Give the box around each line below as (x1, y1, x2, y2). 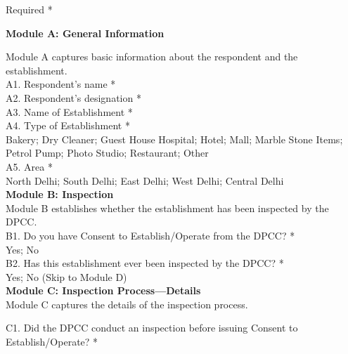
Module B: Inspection (6, 187, 114, 202)
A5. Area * (6, 159, 53, 173)
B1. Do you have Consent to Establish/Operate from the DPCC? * (6, 228, 295, 242)
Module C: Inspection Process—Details (6, 283, 201, 298)
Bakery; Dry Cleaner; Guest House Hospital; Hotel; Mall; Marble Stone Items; (6, 131, 343, 146)
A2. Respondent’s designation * (6, 90, 141, 105)
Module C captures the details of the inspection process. (6, 296, 248, 311)
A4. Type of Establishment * (6, 118, 130, 133)
